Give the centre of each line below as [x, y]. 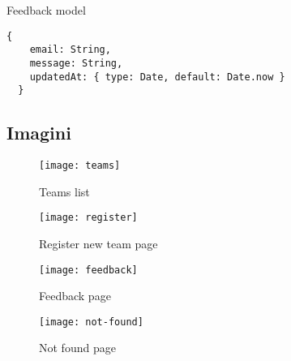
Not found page [77, 348]
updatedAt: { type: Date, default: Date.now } [157, 77]
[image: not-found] [91, 322]
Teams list [64, 191]
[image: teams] [80, 166]
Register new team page [98, 243]
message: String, [76, 63]
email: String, [70, 50]
